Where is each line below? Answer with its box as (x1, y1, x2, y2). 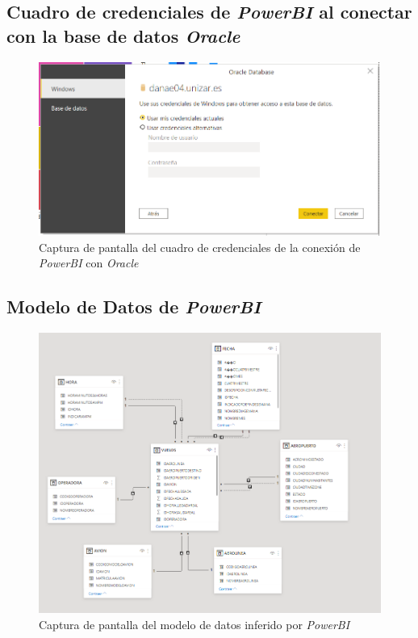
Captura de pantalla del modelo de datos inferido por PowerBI (39, 615, 350, 632)
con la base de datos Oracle (6, 23, 240, 48)
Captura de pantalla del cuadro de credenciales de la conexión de (39, 238, 361, 255)
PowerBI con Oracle (39, 254, 139, 271)
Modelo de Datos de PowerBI (6, 294, 261, 319)
